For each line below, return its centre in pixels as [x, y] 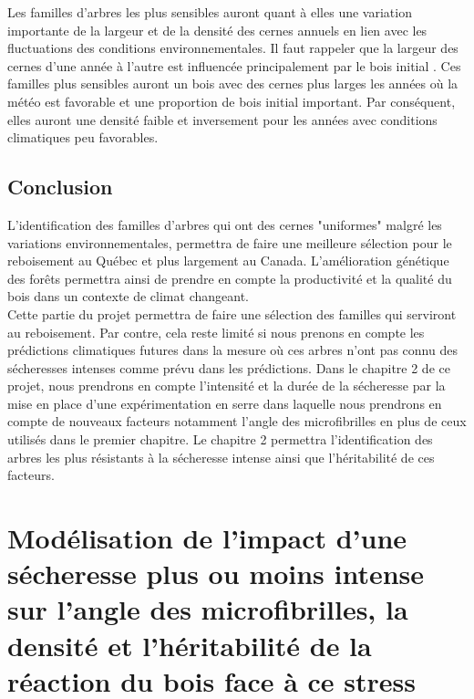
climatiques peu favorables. [83, 137]
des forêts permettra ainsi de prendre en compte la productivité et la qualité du [230, 278]
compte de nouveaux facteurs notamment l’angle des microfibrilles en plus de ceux [237, 421]
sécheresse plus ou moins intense [216, 574]
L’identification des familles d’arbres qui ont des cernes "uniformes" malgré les [225, 224]
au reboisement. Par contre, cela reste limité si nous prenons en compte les [216, 332]
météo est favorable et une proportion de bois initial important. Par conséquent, [232, 101]
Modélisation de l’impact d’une [207, 538]
